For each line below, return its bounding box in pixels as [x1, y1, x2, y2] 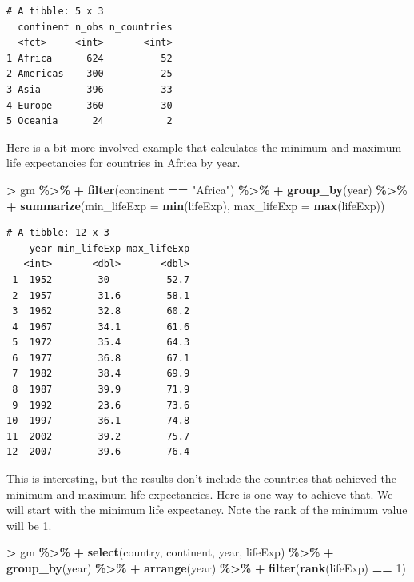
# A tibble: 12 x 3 [6, 227, 109, 239]
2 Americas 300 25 [6, 68, 173, 80]
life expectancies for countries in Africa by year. [6, 154, 241, 171]
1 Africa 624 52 [6, 52, 173, 64]
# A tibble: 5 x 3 [6, 6, 104, 17]
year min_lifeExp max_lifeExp [29, 242, 190, 254]
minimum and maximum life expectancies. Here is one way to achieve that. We [6, 485, 393, 502]
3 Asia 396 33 [6, 83, 173, 95]
